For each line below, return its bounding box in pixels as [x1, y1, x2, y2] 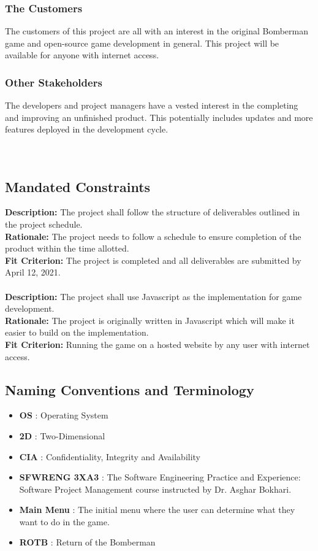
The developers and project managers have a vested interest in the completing [5, 99, 298, 112]
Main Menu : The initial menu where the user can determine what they [19, 503, 295, 516]
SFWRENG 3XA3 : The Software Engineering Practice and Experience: [19, 471, 301, 484]
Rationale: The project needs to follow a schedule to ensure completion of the [5, 229, 301, 242]
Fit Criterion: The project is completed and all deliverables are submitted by [5, 253, 301, 266]
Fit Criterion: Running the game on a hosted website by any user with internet [5, 337, 310, 350]
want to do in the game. [19, 515, 110, 528]
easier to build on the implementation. [5, 326, 149, 339]
